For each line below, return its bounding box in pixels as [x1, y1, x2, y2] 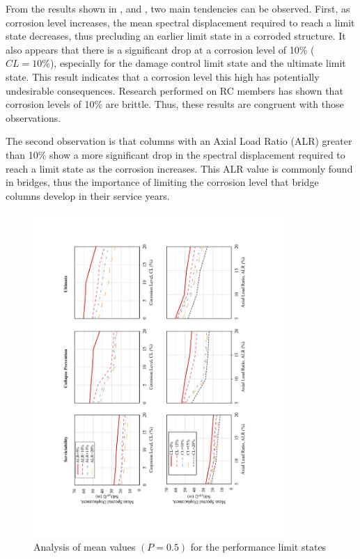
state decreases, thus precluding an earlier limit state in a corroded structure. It [6, 29, 346, 43]
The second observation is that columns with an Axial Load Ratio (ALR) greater [6, 134, 352, 148]
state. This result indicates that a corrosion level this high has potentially [6, 69, 320, 84]
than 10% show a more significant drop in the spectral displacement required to [6, 147, 345, 162]
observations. [6, 110, 61, 125]
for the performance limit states [190, 540, 327, 554]
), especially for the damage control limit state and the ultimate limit [49, 56, 346, 70]
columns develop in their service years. [6, 188, 170, 203]
